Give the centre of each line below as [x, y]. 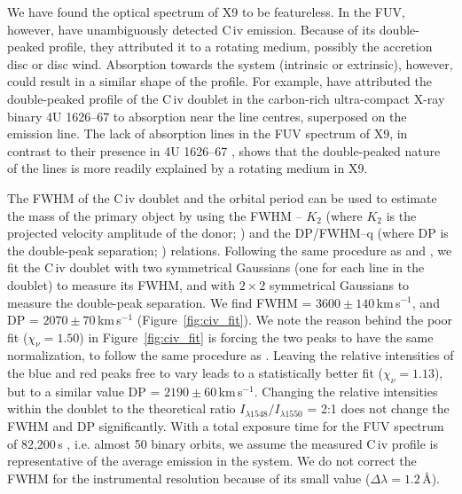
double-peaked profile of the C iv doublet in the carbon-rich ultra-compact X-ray [226, 98]
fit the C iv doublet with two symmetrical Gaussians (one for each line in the [216, 267]
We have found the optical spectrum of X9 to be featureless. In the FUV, [206, 12]
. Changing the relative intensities [346, 391]
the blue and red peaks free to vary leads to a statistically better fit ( [195, 373]
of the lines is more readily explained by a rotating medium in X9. [188, 168]
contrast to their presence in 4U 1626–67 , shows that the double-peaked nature [224, 150]
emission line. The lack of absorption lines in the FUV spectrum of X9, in [208, 133]
